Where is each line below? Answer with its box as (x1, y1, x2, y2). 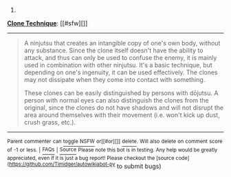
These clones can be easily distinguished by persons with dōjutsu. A (23, 89, 219, 97)
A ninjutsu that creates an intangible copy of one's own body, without (23, 39, 221, 47)
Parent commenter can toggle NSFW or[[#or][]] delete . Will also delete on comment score (7, 138, 223, 145)
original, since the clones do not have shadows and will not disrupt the (23, 103, 224, 112)
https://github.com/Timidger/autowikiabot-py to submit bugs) (9, 161, 162, 170)
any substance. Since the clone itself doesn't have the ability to (23, 46, 204, 54)
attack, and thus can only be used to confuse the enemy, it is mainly (23, 54, 217, 61)
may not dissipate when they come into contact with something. (23, 76, 206, 83)
